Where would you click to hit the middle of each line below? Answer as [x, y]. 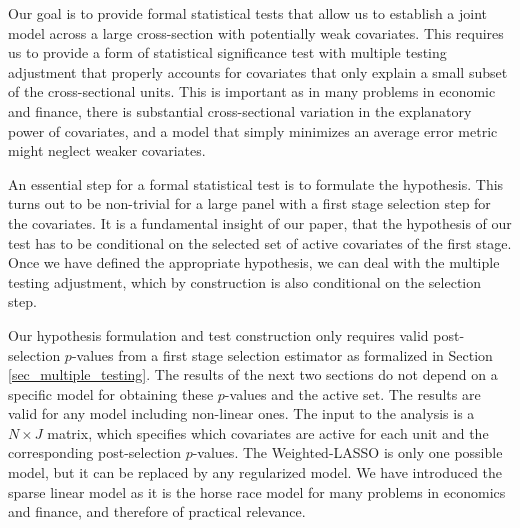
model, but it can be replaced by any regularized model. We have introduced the [255, 472]
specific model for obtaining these [111, 393]
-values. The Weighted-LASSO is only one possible [347, 452]
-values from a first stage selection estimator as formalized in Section [282, 354]
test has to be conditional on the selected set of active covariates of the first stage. [260, 242]
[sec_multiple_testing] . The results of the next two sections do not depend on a [253, 374]
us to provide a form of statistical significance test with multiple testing [227, 52]
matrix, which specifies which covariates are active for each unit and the [268, 432]
